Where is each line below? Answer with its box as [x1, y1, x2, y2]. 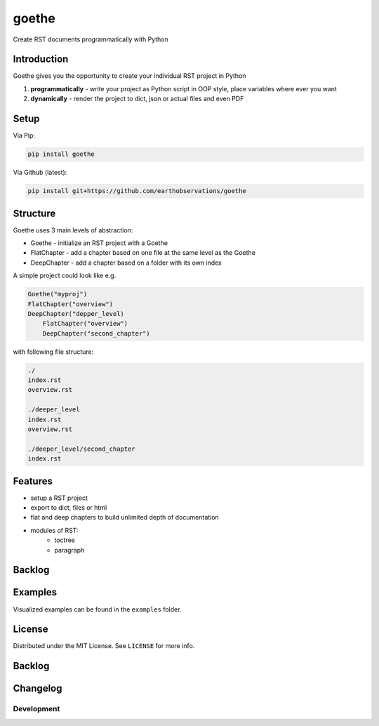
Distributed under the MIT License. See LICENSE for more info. [13, 642, 195, 650]
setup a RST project [30, 494, 88, 502]
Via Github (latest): [13, 169, 67, 177]
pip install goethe [27, 150, 95, 158]
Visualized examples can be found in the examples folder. [13, 605, 182, 614]
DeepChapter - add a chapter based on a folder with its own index [30, 258, 222, 267]
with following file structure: [13, 348, 94, 356]
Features [13, 475, 53, 487]
